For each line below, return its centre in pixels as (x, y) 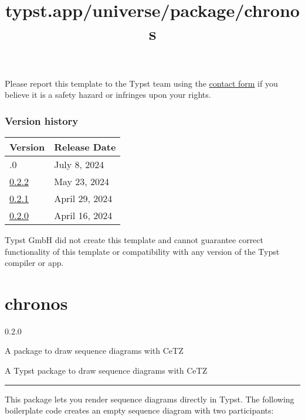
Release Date (85, 146)
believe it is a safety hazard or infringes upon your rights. (108, 95)
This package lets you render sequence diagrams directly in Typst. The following (150, 399)
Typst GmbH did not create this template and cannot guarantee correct (134, 239)
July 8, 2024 (79, 164)
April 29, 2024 (83, 198)
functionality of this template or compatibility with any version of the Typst (142, 251)
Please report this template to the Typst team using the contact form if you (141, 83)
